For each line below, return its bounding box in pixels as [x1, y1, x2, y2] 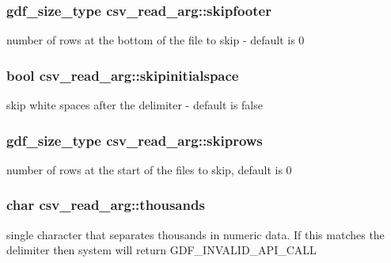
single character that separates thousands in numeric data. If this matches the [6, 226, 385, 242]
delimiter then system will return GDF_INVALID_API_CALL [6, 242, 317, 258]
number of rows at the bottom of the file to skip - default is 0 [6, 32, 305, 48]
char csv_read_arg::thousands [6, 195, 205, 215]
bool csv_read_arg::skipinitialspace [6, 65, 239, 85]
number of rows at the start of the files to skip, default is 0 [6, 161, 292, 177]
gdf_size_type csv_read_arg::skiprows [6, 130, 263, 150]
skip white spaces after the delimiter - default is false [6, 97, 263, 113]
